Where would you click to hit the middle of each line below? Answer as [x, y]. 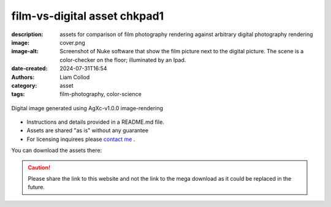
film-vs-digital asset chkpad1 [88, 16]
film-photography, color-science [101, 94]
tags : [18, 94]
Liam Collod [75, 77]
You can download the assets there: [57, 151]
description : [27, 34]
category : [24, 85]
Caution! [39, 167]
